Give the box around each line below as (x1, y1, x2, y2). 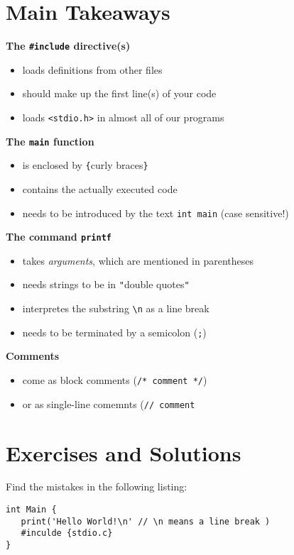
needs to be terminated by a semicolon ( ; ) (22, 324, 207, 339)
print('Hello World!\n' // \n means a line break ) (21, 516, 271, 527)
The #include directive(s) (6, 38, 131, 53)
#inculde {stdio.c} (21, 528, 113, 539)
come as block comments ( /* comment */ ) (22, 373, 207, 387)
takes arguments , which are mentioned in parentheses (22, 253, 254, 268)
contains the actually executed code (22, 181, 178, 196)
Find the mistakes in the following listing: (6, 479, 187, 494)
